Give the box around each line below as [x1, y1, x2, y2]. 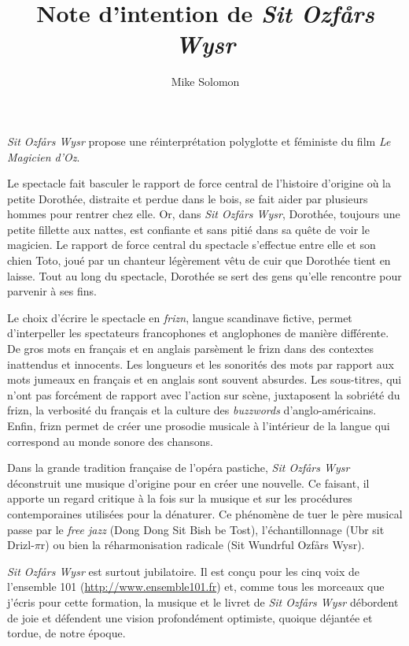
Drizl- [7, 536, 35, 553]
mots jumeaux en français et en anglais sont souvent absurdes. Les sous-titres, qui [7, 371, 402, 388]
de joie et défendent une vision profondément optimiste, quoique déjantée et [7, 609, 373, 626]
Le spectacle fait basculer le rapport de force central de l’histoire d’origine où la [7, 175, 391, 191]
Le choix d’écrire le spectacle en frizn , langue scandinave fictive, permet [7, 309, 352, 325]
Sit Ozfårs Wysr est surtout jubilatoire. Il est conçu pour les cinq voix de [7, 562, 360, 579]
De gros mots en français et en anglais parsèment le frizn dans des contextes [7, 340, 374, 357]
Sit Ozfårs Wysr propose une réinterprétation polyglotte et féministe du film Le [7, 132, 391, 149]
